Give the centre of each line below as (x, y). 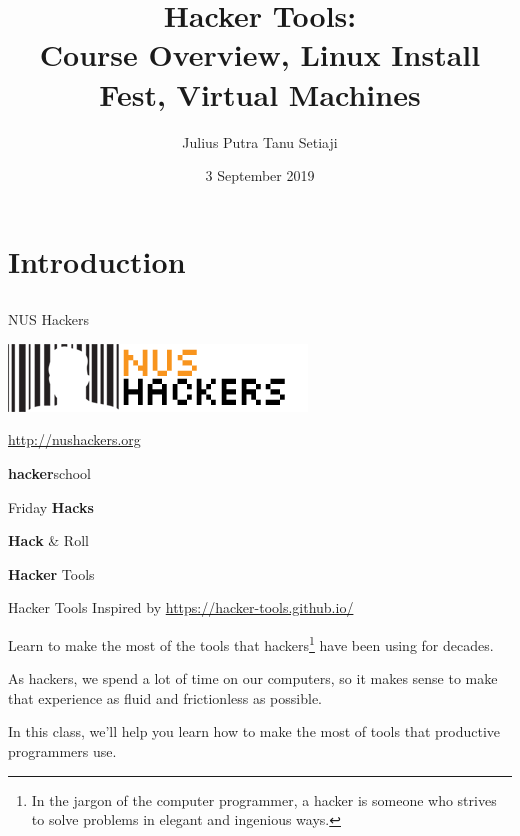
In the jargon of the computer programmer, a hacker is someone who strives (264, 799)
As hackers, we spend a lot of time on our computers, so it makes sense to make (253, 678)
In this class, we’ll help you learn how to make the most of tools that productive (254, 731)
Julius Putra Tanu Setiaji (260, 141)
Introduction (97, 260)
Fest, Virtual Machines (260, 93)
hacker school (49, 473)
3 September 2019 (260, 175)
